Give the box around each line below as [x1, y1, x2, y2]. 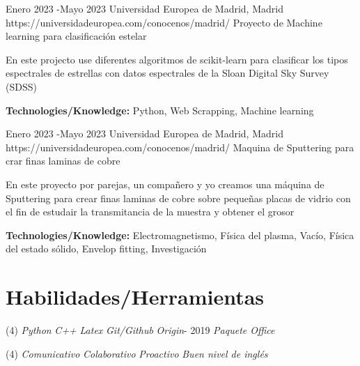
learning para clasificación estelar [6, 29, 147, 43]
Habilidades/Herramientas [6, 282, 265, 311]
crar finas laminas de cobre [6, 153, 120, 168]
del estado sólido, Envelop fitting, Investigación [6, 241, 207, 256]
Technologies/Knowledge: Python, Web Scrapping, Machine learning [6, 102, 314, 117]
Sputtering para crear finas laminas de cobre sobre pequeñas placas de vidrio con [6, 190, 351, 205]
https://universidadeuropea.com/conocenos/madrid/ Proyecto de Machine [6, 15, 322, 29]
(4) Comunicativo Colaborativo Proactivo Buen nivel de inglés [6, 346, 268, 360]
